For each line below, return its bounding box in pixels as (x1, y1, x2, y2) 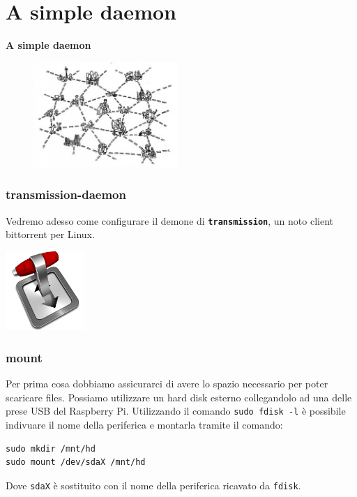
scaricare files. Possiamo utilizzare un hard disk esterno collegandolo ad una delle (6, 390, 352, 404)
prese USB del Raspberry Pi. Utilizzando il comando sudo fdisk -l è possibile (6, 403, 346, 418)
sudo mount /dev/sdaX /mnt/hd (6, 457, 146, 468)
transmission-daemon (6, 186, 126, 203)
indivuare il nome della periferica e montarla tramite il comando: (6, 417, 283, 431)
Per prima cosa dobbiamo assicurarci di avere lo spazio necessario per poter (6, 376, 328, 391)
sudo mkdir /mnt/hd (6, 443, 96, 454)
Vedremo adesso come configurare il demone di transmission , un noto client (6, 213, 333, 228)
